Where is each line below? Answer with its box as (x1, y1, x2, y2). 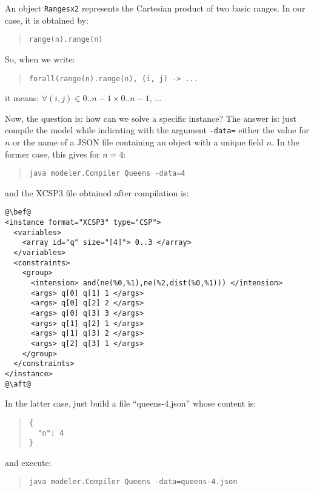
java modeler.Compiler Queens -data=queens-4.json (28, 477, 238, 487)
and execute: (5, 456, 52, 468)
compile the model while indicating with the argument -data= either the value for (5, 124, 309, 136)
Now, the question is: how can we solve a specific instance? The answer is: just (5, 111, 296, 124)
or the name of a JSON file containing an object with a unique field (13, 136, 264, 148)
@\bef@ (5, 208, 31, 217)
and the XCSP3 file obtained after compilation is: (5, 186, 189, 199)
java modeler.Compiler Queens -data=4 (28, 169, 185, 178)
